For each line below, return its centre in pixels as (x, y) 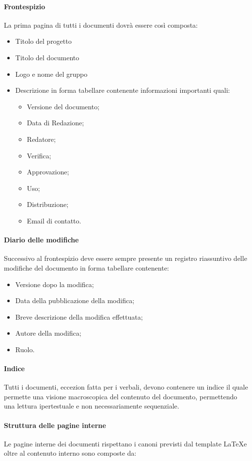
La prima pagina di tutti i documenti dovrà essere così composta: (101, 25)
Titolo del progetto (43, 41)
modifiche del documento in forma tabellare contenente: (87, 267)
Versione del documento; (63, 106)
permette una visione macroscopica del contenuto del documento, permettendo (121, 396)
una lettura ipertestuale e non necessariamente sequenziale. (92, 406)
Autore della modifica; (48, 333)
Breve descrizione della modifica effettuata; (79, 316)
